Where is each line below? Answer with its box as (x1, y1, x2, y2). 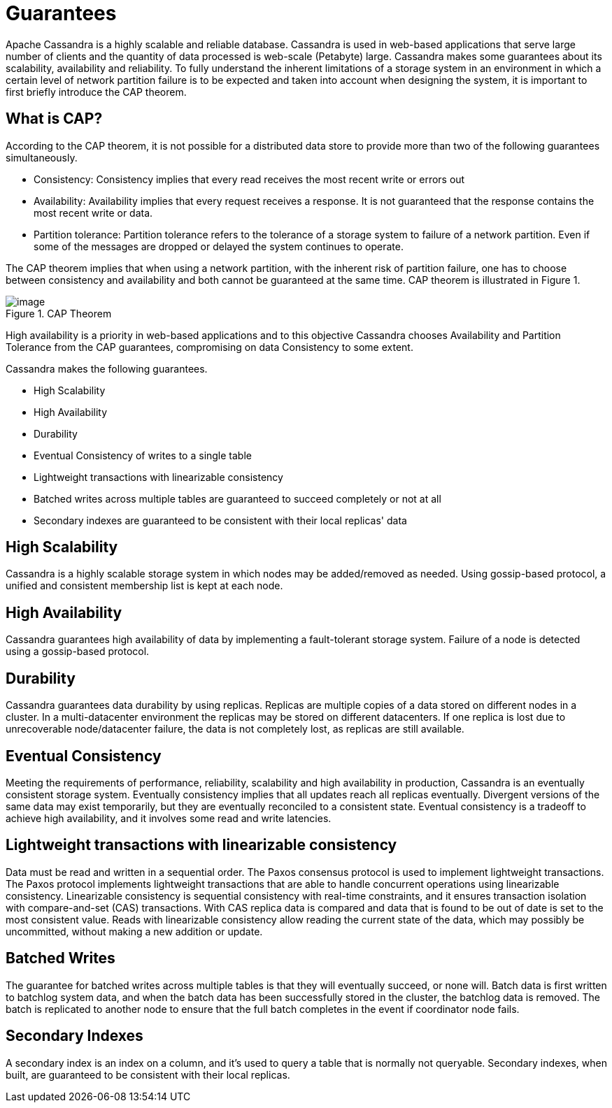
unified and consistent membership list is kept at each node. (6, 580, 283, 592)
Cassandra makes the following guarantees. (6, 362, 208, 375)
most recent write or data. (34, 206, 153, 219)
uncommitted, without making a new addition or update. (6, 925, 263, 937)
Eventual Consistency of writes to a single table (34, 449, 252, 461)
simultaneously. (6, 151, 78, 164)
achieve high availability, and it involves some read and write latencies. (6, 812, 332, 824)
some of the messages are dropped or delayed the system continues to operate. (34, 240, 404, 252)
